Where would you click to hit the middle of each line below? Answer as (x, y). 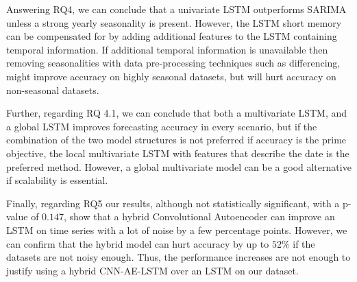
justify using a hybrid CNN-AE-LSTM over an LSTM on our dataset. (152, 270)
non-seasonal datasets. (53, 90)
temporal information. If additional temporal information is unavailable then (167, 49)
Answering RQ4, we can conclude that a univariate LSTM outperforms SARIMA (176, 9)
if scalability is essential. (57, 180)
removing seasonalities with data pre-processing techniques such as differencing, (173, 63)
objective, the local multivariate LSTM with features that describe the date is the (178, 153)
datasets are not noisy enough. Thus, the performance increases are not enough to (178, 257)
